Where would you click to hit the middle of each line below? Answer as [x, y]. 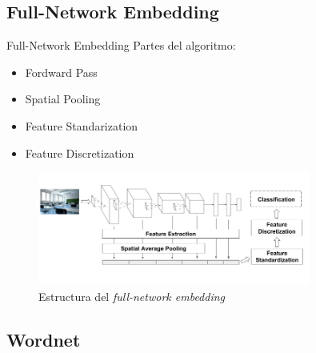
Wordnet [44, 339]
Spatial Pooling [63, 99]
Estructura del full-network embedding [132, 296]
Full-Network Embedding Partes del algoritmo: [121, 45]
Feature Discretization [80, 152]
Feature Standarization [82, 125]
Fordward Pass [61, 72]
